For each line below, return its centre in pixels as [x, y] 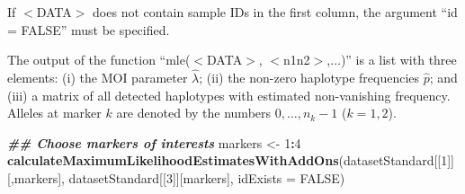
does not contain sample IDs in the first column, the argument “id [275, 12]
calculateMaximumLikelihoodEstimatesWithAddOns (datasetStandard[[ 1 [228, 160]
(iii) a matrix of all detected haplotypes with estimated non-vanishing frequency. [229, 95]
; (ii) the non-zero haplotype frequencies [309, 77]
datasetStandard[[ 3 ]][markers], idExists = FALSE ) [207, 177]
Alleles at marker [54, 113]
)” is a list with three [398, 60]
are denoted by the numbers [194, 113]
